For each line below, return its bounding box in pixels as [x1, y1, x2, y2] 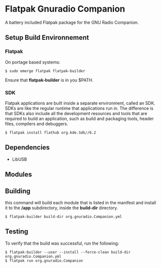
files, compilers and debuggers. [5, 120, 69, 127]
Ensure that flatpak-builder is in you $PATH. [5, 77, 93, 83]
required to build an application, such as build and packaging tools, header [5, 116, 154, 121]
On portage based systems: [5, 59, 60, 65]
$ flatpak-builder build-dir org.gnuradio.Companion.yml [5, 214, 122, 219]
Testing [5, 227, 29, 236]
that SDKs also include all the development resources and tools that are [5, 110, 147, 116]
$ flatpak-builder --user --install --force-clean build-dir [5, 250, 131, 254]
